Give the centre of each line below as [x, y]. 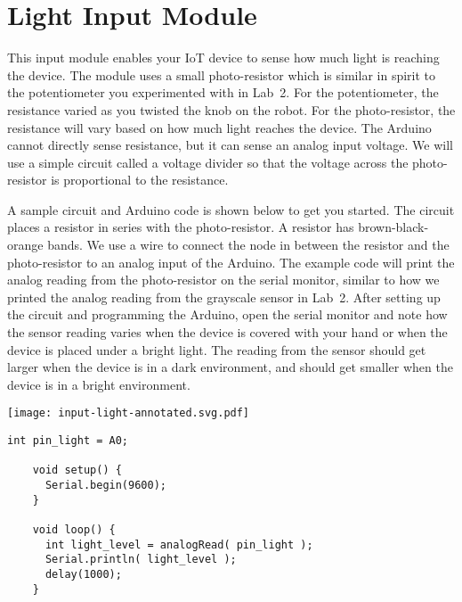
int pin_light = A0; [68, 441]
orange [25, 245]
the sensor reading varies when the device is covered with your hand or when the [227, 332]
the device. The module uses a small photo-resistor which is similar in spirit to [222, 74]
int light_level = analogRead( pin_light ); [179, 544]
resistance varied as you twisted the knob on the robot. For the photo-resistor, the [231, 109]
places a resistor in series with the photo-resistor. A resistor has [181, 227]
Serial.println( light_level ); [141, 560]
